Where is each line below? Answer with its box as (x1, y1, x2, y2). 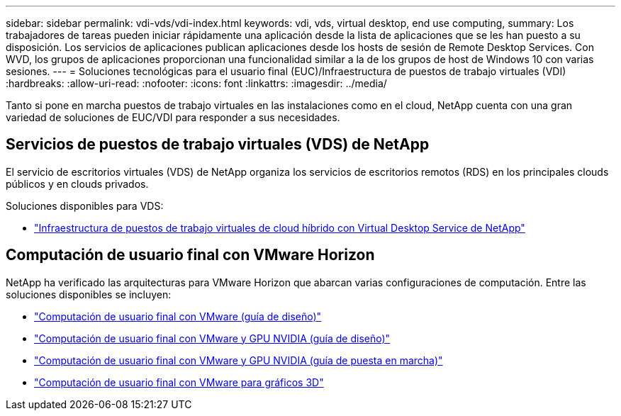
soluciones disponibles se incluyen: (6, 288, 172, 300)
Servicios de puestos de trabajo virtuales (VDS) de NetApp (6, 135, 430, 154)
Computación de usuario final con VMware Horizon (6, 246, 375, 264)
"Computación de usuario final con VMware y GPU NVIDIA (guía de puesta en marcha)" (34, 354, 443, 366)
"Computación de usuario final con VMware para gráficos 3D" (34, 376, 324, 388)
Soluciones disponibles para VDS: (6, 199, 164, 212)
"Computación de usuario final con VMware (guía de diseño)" (34, 310, 322, 322)
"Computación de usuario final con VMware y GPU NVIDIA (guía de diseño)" (34, 332, 391, 344)
